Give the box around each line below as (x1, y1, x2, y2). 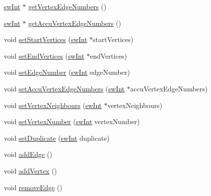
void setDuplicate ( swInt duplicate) (4, 132, 110, 143)
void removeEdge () (4, 182, 63, 192)
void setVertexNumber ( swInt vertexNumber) (4, 116, 140, 127)
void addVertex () (4, 165, 57, 175)
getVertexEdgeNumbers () (28, 1, 106, 11)
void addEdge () (4, 149, 53, 159)
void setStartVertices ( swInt (4, 34, 87, 44)
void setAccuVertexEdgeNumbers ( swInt (4, 83, 125, 93)
